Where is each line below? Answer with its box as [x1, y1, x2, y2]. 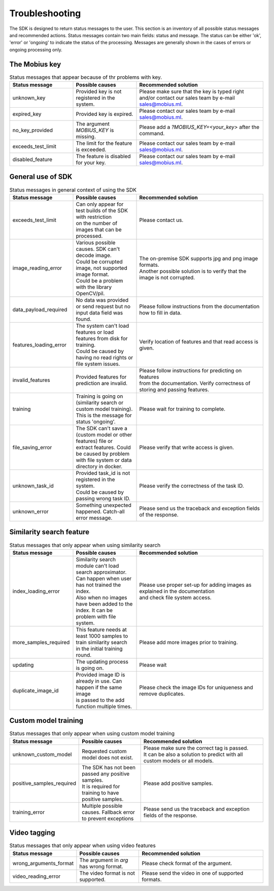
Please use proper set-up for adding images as [139, 581, 252, 588]
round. [76, 651, 92, 658]
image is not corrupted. [139, 274, 195, 281]
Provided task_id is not [76, 469, 130, 476]
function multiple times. [76, 703, 132, 710]
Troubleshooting [9, 8, 81, 19]
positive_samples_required [12, 780, 76, 787]
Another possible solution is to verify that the [139, 267, 247, 274]
